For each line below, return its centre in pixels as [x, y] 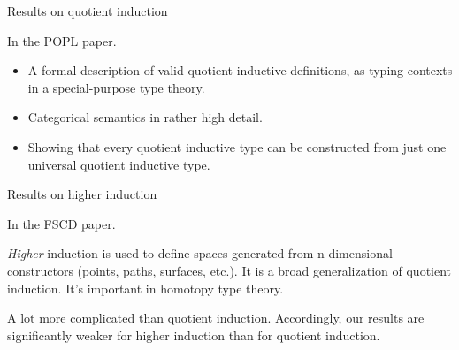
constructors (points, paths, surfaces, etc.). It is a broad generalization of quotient [229, 270]
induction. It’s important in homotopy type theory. [145, 288]
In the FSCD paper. [61, 223]
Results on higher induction [82, 194]
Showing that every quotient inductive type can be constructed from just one [237, 146]
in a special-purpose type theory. [116, 87]
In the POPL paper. [62, 40]
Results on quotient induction [88, 11]
